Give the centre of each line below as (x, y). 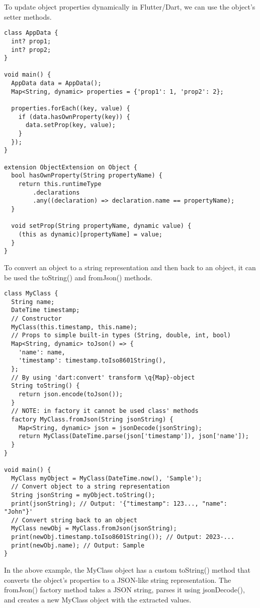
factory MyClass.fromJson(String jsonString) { (92, 419)
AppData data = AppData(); (56, 83)
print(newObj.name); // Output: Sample (78, 545)
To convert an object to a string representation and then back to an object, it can (130, 267)
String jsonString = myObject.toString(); (83, 495)
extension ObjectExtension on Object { (71, 167)
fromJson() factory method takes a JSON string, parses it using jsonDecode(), (124, 590)
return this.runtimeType (60, 184)
